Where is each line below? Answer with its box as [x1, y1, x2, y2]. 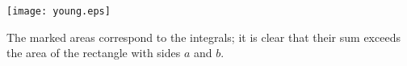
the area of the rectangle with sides [6, 44, 181, 61]
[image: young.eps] [6, 6, 111, 17]
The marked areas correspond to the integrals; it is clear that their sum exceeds [6, 28, 401, 45]
